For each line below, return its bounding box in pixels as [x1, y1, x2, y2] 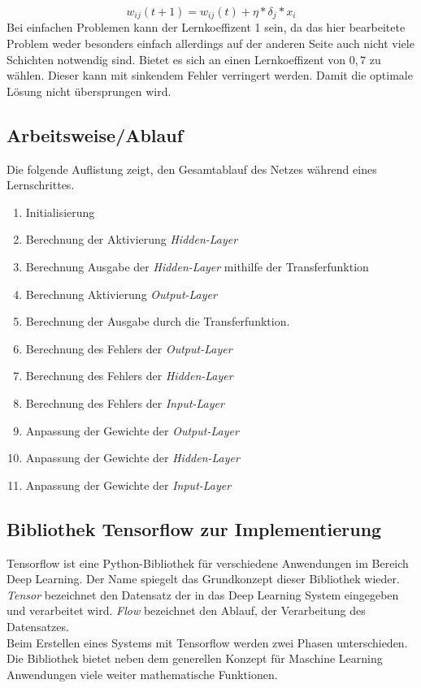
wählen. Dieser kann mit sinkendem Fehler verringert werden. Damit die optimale [7, 67, 413, 84]
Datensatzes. [7, 617, 69, 634]
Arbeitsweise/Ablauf [7, 122, 184, 147]
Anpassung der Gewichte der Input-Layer [25, 476, 232, 493]
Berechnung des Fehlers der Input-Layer [25, 394, 224, 411]
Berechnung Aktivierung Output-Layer [25, 285, 217, 302]
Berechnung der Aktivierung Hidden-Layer [25, 231, 238, 248]
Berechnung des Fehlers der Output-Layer [25, 340, 232, 357]
